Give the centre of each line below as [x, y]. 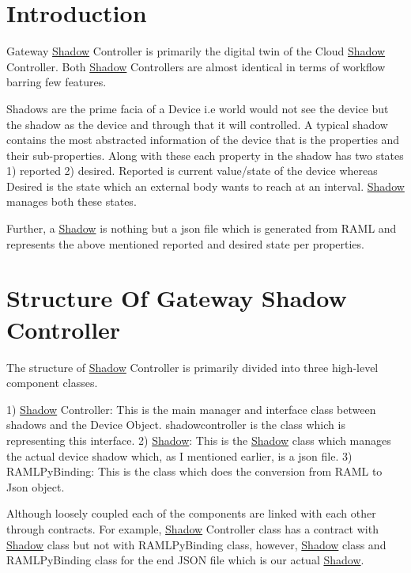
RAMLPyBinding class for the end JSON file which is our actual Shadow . [185, 560]
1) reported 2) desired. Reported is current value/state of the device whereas [192, 171]
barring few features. [57, 82]
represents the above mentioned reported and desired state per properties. [185, 243]
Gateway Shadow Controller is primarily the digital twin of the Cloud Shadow [196, 51]
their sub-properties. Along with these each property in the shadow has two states [205, 155]
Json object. [36, 486]
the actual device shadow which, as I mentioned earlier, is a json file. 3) [179, 455]
